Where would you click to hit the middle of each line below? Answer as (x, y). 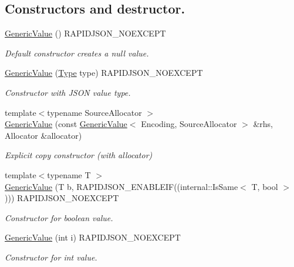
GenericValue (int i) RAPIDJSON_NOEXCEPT (93, 237)
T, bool (265, 186)
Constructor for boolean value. (59, 217)
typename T (69, 174)
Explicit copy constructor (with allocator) (79, 155)
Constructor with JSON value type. (68, 92)
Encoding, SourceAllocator (189, 124)
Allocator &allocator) (43, 135)
